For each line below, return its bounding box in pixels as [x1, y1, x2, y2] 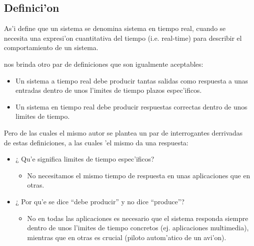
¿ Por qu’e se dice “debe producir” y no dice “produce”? [15, 196, 184, 206]
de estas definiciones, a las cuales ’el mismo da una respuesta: [4, 137, 189, 147]
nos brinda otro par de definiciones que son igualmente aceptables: [4, 58, 203, 69]
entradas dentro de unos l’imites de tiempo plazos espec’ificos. [15, 85, 202, 95]
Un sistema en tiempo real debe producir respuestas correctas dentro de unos [15, 101, 248, 111]
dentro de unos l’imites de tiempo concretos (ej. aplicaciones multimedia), [27, 222, 249, 233]
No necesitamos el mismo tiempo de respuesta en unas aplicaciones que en [27, 170, 250, 180]
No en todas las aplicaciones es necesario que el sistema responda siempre [27, 213, 248, 223]
